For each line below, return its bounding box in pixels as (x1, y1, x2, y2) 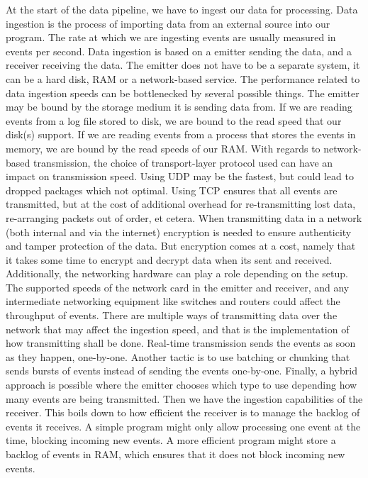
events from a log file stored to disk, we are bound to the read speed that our (6, 113, 342, 128)
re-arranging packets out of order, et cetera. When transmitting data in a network (6, 210, 362, 225)
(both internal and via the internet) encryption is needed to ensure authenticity (6, 224, 352, 239)
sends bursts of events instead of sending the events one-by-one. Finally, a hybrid (6, 363, 357, 378)
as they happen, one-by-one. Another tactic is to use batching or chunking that (6, 349, 350, 364)
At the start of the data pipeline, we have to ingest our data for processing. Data (6, 2, 358, 16)
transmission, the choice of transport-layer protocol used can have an (33, 155, 333, 169)
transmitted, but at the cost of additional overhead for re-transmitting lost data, (6, 196, 356, 211)
